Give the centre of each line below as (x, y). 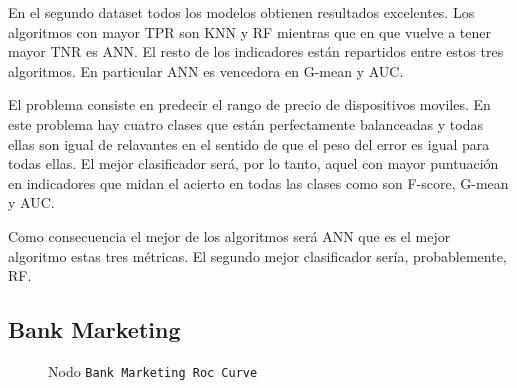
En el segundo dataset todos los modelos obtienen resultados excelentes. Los (241, 12)
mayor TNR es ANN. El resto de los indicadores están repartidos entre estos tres (256, 51)
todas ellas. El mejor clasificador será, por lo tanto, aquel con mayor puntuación (253, 163)
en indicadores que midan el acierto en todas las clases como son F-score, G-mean (258, 182)
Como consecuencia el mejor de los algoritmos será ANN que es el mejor (229, 235)
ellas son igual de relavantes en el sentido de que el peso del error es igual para (249, 143)
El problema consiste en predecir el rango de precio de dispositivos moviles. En (249, 104)
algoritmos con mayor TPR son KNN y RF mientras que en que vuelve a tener (249, 31)
